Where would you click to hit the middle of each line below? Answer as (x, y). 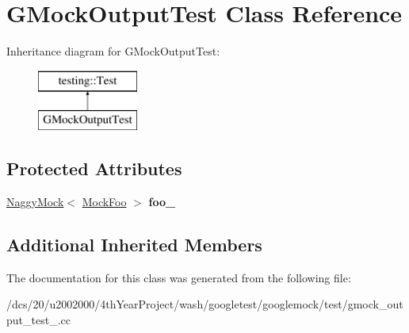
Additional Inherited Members (134, 245)
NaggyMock (35, 202)
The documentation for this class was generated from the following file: (179, 277)
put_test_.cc (38, 320)
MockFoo (104, 202)
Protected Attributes (94, 168)
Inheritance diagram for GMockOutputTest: (113, 51)
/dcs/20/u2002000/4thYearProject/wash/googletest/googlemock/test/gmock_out (205, 304)
